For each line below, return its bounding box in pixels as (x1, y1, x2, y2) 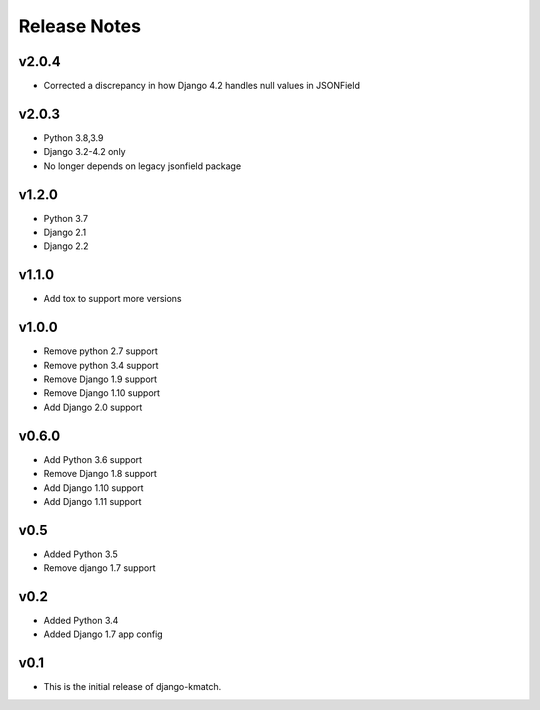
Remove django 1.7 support (43, 562, 156, 574)
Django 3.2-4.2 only (43, 146, 126, 158)
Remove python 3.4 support (43, 359, 159, 371)
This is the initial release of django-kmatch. (43, 681, 222, 693)
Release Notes (18, 15, 142, 37)
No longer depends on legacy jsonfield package (43, 160, 242, 172)
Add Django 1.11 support (43, 495, 142, 507)
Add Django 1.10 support (43, 481, 144, 494)
